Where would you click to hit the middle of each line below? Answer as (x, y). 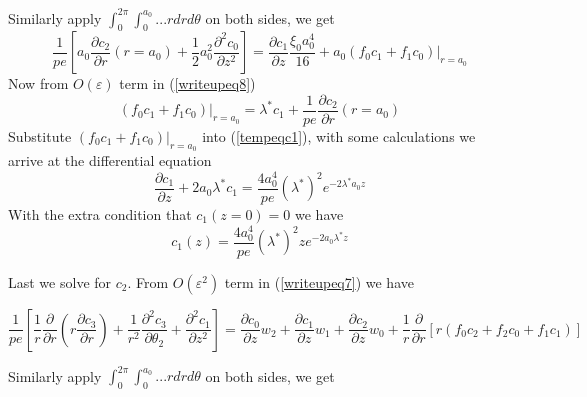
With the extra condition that (100, 214)
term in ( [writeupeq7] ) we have (319, 281)
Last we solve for (60, 281)
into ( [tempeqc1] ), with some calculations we (339, 135)
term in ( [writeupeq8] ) (187, 83)
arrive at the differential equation (110, 160)
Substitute (40, 135)
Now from (38, 83)
